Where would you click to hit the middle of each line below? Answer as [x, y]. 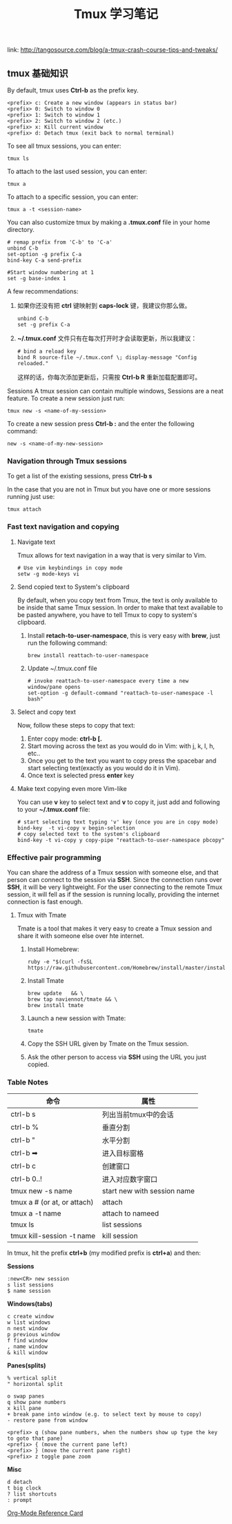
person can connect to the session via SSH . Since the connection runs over [115, 879]
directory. [21, 229]
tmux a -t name [36, 1213]
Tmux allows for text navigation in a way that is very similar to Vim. [112, 555]
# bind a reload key [47, 351]
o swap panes [26, 1396]
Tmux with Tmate [42, 915]
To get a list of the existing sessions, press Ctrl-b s [80, 476]
